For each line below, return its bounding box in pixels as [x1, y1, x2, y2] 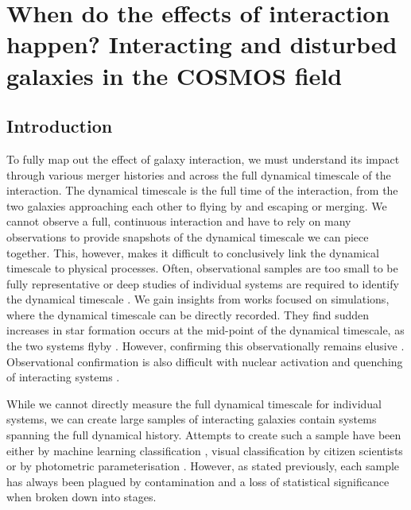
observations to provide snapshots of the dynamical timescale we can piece [6, 228, 369, 245]
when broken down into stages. [6, 489, 157, 505]
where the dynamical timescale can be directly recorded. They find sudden [6, 306, 370, 323]
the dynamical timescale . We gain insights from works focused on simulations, [6, 291, 390, 307]
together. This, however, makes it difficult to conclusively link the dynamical [6, 244, 379, 261]
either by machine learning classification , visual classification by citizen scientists [6, 442, 403, 458]
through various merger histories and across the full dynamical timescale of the [6, 166, 391, 183]
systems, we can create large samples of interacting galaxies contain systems [6, 411, 377, 427]
